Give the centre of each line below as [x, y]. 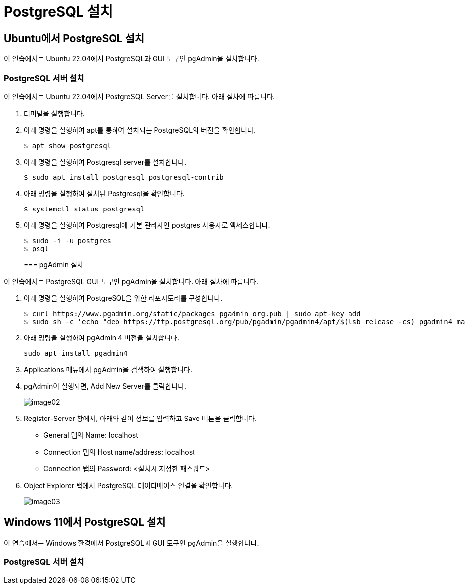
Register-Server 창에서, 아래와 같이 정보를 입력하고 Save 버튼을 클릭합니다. [140, 418]
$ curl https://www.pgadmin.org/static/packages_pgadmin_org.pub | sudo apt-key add [192, 314]
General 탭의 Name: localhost [91, 435]
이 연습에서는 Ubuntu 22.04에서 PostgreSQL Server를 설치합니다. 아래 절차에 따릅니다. [139, 96]
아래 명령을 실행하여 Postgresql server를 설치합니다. [105, 162]
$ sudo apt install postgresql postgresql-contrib [124, 177]
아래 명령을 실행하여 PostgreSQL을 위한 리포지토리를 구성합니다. [123, 298]
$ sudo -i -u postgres [68, 240]
